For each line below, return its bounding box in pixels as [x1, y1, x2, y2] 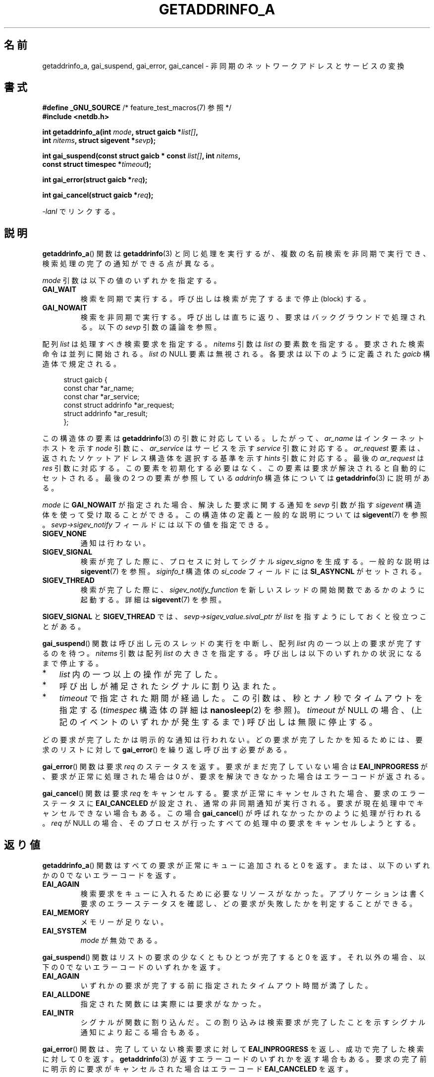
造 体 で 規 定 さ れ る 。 [42, 359, 120, 368]
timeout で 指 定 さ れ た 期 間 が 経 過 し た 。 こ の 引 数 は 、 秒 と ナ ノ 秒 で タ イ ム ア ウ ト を [59, 693, 423, 704]
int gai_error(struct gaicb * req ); [42, 175, 148, 184]
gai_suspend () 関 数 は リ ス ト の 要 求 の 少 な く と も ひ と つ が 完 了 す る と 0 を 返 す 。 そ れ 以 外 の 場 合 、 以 [42, 953, 426, 962]
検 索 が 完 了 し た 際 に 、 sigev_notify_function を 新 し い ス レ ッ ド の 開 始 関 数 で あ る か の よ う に [80, 585, 425, 594]
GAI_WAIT [42, 285, 77, 294]
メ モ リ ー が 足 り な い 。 [80, 918, 168, 927]
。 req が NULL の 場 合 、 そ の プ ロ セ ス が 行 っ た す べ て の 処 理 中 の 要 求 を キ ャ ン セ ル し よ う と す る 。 [42, 819, 420, 828]
